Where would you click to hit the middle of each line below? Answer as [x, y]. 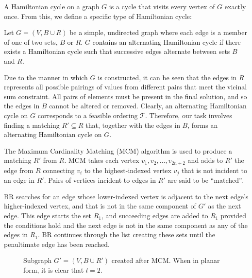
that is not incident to [214, 170]
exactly [235, 6]
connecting [59, 170]
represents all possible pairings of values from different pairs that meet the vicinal [126, 87]
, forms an [203, 125]
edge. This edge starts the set [48, 215]
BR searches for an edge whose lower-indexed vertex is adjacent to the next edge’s [126, 196]
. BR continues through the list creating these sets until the [126, 235]
